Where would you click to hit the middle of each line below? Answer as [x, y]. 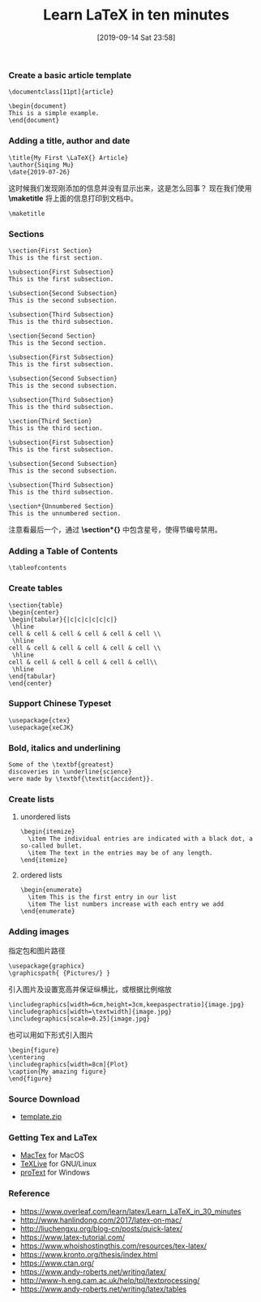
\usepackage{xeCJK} [41, 727]
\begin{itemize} [47, 832]
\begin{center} [34, 612]
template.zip [41, 1116]
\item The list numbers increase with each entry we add [126, 904]
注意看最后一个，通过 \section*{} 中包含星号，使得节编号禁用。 [115, 529]
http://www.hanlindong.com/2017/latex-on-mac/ [101, 1220]
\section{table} [36, 605]
